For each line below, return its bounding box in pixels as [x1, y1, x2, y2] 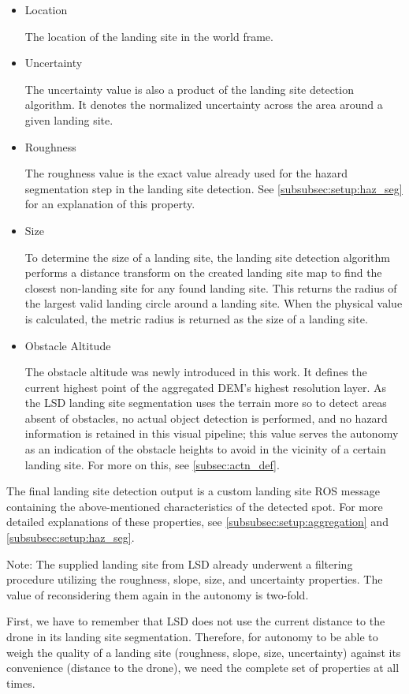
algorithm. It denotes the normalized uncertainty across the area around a [24, 96, 383, 113]
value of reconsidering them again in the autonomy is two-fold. [6, 586, 309, 603]
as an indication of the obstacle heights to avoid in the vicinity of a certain [24, 441, 386, 457]
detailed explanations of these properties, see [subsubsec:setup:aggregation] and [6, 513, 389, 530]
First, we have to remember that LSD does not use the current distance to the [6, 613, 385, 629]
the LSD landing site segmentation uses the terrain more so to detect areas [24, 394, 387, 411]
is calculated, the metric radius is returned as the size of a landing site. [24, 310, 368, 326]
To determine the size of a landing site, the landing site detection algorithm [24, 248, 390, 265]
